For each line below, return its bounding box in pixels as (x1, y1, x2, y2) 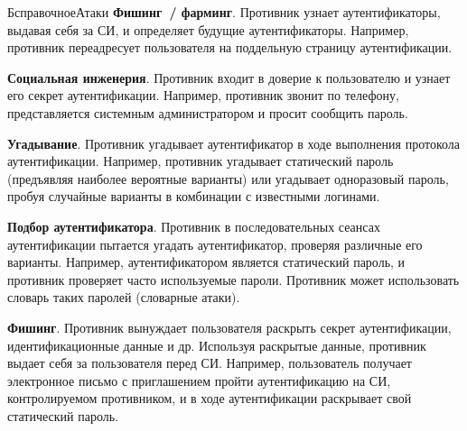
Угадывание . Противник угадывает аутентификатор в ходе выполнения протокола (7, 133, 460, 152)
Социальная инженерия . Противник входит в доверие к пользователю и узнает (7, 68, 451, 87)
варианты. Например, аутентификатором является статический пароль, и (7, 252, 406, 271)
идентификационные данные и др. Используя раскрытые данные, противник (7, 335, 426, 354)
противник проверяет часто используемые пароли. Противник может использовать (7, 270, 460, 289)
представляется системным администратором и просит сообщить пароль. (7, 103, 408, 122)
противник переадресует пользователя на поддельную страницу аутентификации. (7, 38, 453, 57)
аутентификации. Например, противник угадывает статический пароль (7, 151, 394, 170)
